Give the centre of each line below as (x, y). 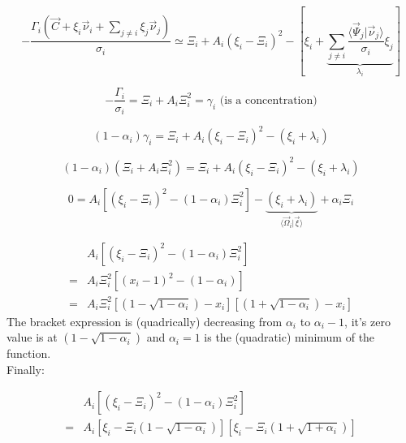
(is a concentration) (268, 100)
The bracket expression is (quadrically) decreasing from (145, 321)
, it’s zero (367, 321)
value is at (32, 337)
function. (29, 353)
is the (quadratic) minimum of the (289, 337)
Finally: (26, 369)
